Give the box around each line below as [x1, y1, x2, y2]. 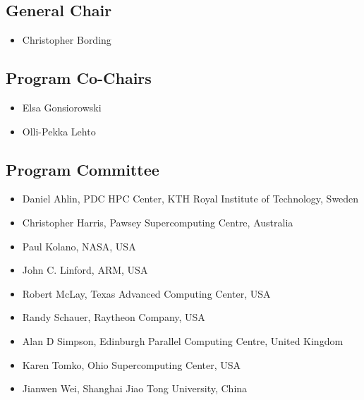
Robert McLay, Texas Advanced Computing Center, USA [22, 286, 271, 301]
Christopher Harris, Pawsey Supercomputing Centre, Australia [22, 214, 293, 229]
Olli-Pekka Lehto [22, 123, 96, 138]
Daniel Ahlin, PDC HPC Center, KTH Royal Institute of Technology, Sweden [22, 191, 359, 206]
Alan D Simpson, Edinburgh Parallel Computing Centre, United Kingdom [22, 333, 344, 348]
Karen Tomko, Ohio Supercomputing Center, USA [22, 357, 241, 372]
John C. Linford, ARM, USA [22, 262, 148, 277]
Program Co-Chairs [6, 67, 152, 89]
